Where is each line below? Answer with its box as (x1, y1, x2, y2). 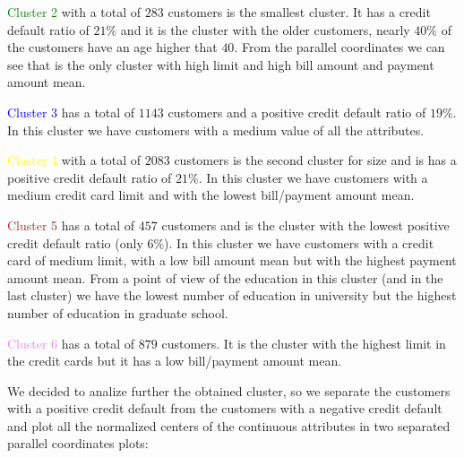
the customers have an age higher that (7, 38, 218, 56)
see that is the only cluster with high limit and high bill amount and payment (7, 55, 434, 73)
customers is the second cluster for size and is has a (174, 151, 457, 169)
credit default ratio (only (7, 233, 143, 252)
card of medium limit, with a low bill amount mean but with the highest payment (7, 251, 457, 270)
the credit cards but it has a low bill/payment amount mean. (7, 351, 342, 370)
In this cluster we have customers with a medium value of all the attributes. (7, 120, 425, 139)
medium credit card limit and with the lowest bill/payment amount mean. (7, 186, 415, 204)
